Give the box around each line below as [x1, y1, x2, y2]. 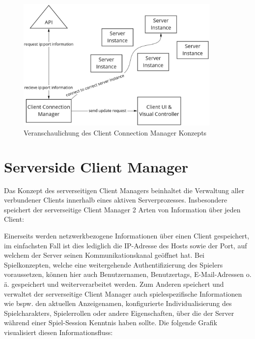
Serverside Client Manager [4, 156, 189, 176]
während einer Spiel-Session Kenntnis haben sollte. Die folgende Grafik [4, 317, 217, 328]
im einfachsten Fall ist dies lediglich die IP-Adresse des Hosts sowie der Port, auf [4, 240, 247, 250]
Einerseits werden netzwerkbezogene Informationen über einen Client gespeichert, [4, 230, 250, 240]
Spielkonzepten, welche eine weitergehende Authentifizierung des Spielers [4, 259, 223, 270]
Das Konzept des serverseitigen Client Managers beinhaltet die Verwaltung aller [4, 185, 245, 195]
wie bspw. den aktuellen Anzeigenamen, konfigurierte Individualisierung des [4, 298, 232, 308]
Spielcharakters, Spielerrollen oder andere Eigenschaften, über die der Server [4, 307, 234, 318]
